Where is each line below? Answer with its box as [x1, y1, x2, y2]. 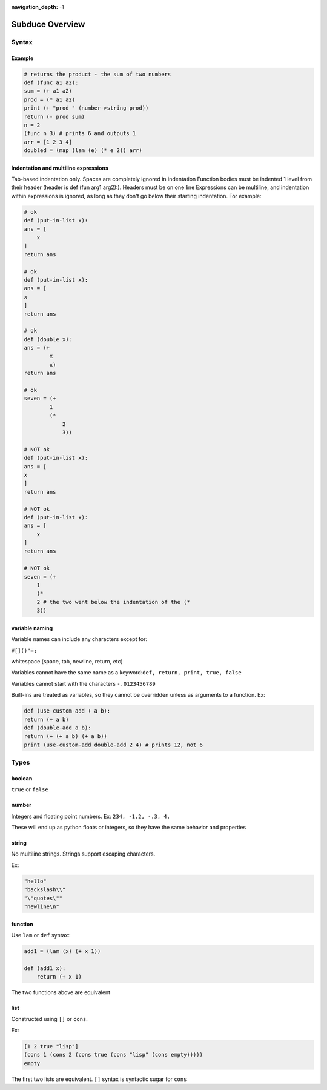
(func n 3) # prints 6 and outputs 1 [24, 130, 136, 137]
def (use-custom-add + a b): [24, 708, 111, 714]
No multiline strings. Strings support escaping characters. [11, 850, 156, 857]
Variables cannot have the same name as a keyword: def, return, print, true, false [11, 669, 242, 676]
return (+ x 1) [36, 973, 82, 980]
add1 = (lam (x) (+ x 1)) [24, 948, 101, 954]
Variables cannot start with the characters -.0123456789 [11, 680, 156, 687]
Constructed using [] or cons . [11, 1015, 88, 1023]
